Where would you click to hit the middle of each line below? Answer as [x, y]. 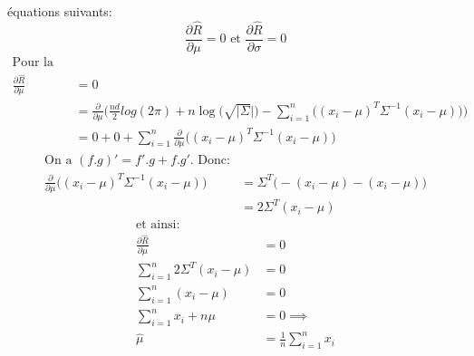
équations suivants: [60, 11]
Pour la [33, 62]
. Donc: [210, 161]
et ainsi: [158, 225]
